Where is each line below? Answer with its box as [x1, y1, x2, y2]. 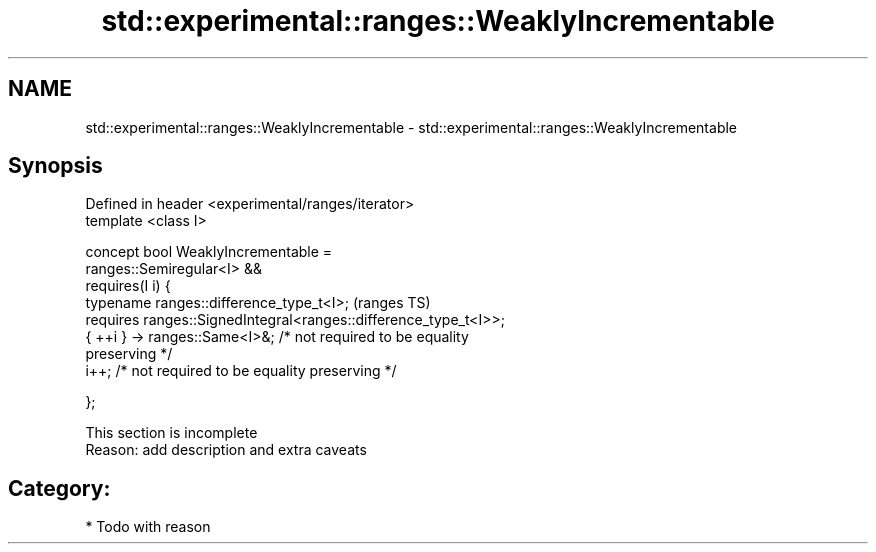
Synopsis [8, 153, 103, 179]
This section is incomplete [85, 424, 258, 442]
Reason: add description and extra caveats [85, 441, 367, 459]
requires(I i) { [85, 277, 171, 295]
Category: [8, 475, 111, 501]
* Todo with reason [85, 518, 211, 536]
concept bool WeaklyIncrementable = [85, 243, 333, 261]
